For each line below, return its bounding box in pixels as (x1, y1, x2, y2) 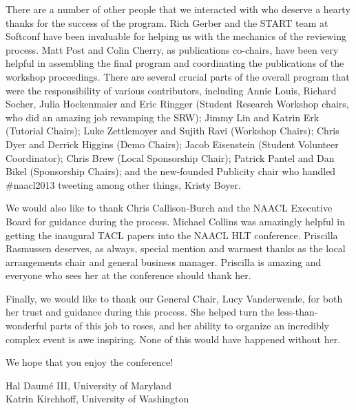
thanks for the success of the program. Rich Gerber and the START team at (6, 15, 328, 30)
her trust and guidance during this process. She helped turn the (6, 305, 275, 319)
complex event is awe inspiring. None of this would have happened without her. (6, 331, 341, 346)
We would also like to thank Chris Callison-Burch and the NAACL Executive (6, 201, 333, 215)
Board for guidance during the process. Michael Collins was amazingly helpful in (6, 214, 346, 228)
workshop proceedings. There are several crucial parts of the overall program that (6, 69, 350, 83)
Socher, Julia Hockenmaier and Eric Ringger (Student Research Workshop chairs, (6, 96, 349, 111)
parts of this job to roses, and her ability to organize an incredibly (50, 318, 329, 333)
